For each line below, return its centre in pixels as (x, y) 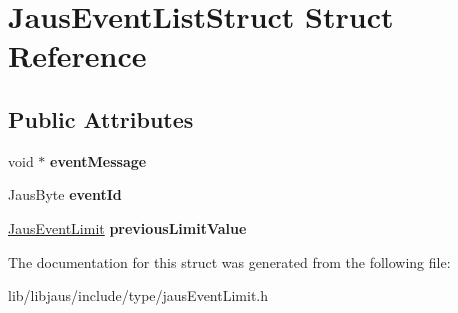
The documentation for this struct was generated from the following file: (229, 261)
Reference (77, 55)
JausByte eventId (65, 194)
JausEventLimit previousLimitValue (127, 227)
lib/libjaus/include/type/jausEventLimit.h (138, 295)
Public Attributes (101, 118)
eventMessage (98, 160)
